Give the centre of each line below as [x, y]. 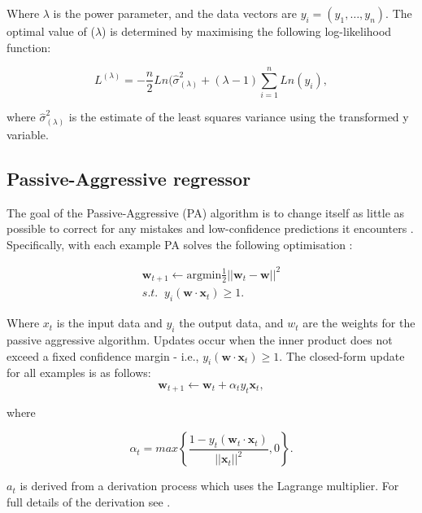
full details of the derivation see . [89, 501]
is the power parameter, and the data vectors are [175, 13]
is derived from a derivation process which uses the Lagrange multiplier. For [209, 486]
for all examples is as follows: [79, 373]
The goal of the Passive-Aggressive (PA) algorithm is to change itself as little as [206, 212]
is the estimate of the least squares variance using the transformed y [239, 117]
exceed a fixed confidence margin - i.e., [103, 355]
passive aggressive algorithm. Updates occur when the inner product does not [200, 340]
